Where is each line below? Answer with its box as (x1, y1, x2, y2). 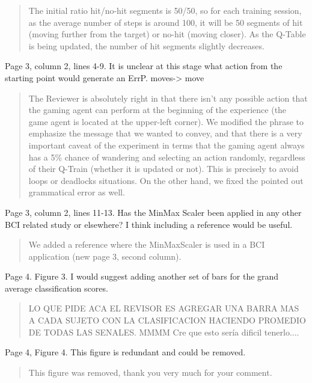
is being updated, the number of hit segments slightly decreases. (28, 39, 265, 52)
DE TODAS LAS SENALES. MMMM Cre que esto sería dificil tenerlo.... (28, 325, 299, 338)
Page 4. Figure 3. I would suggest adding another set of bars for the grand (5, 270, 279, 283)
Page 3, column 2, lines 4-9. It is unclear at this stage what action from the (5, 60, 283, 72)
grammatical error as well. (28, 186, 125, 198)
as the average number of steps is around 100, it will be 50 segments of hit (28, 16, 303, 28)
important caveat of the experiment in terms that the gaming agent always (28, 138, 305, 151)
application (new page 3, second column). (28, 250, 182, 262)
